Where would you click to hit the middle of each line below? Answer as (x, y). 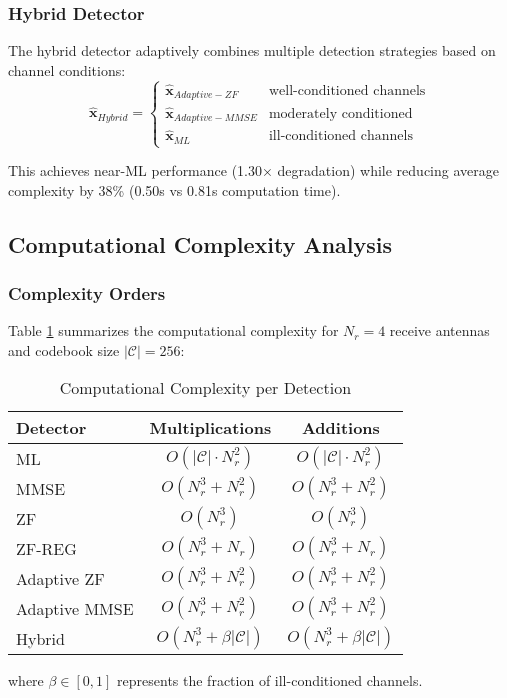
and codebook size (64, 349)
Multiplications (210, 428)
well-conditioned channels (347, 90)
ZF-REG (46, 548)
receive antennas (439, 330)
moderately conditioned (340, 113)
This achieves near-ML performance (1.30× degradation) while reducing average (253, 170)
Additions (340, 428)
